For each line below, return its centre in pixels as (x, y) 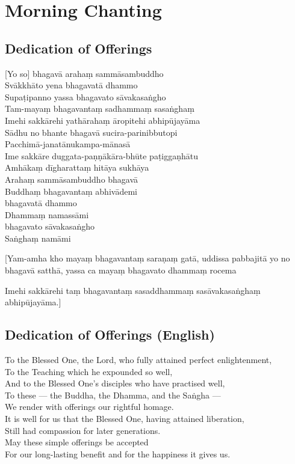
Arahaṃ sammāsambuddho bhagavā (72, 179)
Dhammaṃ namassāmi (47, 214)
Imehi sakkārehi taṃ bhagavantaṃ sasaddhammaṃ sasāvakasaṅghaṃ (133, 290)
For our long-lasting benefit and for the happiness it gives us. (118, 453)
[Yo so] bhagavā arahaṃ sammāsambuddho (84, 73)
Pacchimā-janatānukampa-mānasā (68, 144)
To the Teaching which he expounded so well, (89, 371)
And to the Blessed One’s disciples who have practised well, (115, 383)
